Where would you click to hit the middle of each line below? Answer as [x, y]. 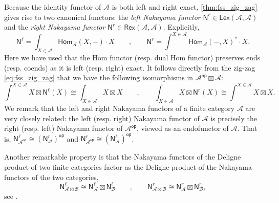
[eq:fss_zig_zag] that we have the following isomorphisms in [99, 77]
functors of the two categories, [51, 177]
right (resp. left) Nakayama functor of [63, 128]
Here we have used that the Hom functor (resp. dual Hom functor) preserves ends [132, 58]
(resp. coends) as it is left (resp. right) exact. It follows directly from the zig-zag [130, 67]
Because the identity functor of [53, 7]
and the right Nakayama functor [55, 27]
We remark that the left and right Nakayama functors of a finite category [120, 108]
